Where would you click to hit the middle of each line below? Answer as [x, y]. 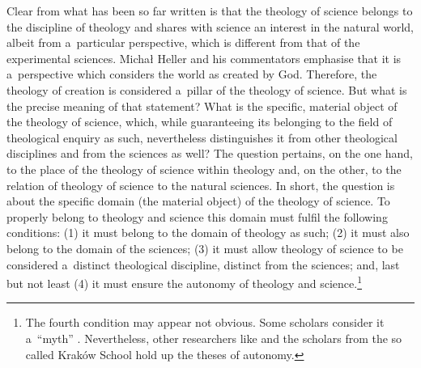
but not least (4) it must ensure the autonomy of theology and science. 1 [185, 282]
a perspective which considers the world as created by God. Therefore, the [192, 74]
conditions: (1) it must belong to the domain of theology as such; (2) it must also [208, 233]
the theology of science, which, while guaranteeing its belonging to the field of [200, 122]
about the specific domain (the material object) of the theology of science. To [198, 201]
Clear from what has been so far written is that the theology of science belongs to [210, 11]
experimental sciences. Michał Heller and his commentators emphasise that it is [204, 58]
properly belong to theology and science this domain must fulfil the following [197, 216]
